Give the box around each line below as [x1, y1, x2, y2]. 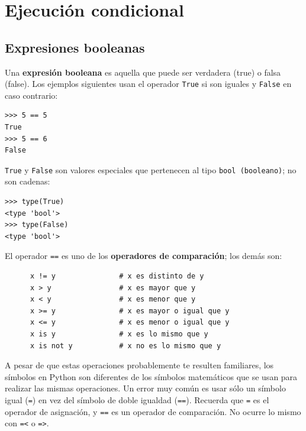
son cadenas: [5, 175, 50, 187]
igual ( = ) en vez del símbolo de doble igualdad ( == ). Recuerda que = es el [5, 394, 269, 406]
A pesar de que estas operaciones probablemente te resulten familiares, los [5, 359, 274, 371]
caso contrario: [5, 89, 58, 101]
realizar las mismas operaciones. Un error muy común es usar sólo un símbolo [5, 382, 286, 394]
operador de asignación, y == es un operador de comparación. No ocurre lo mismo [5, 405, 301, 417]
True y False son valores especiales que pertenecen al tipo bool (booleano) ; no [5, 163, 297, 176]
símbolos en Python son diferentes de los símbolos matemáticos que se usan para [5, 370, 298, 383]
